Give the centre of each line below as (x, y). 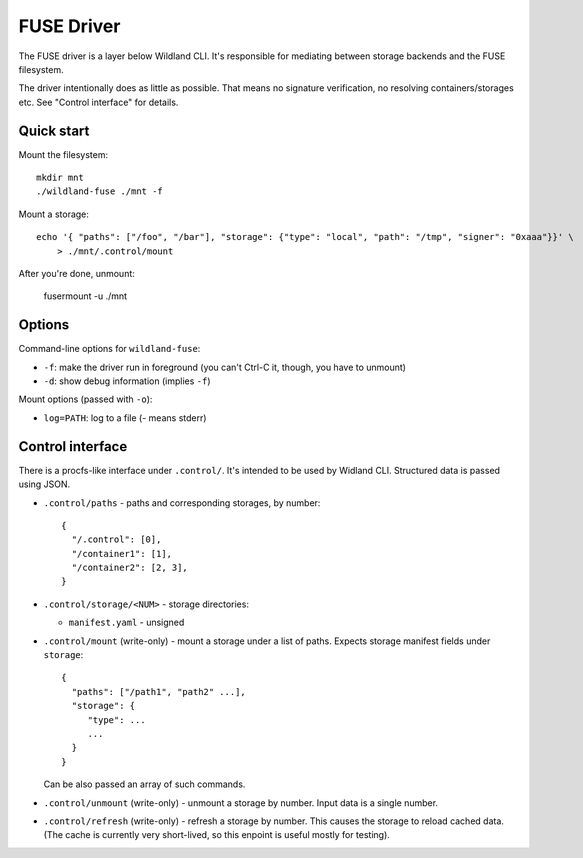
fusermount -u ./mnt (85, 296)
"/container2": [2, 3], (130, 568)
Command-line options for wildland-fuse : (109, 349)
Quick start (54, 130)
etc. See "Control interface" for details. (98, 102)
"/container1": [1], (122, 553)
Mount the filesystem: (63, 154)
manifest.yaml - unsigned (126, 622)
